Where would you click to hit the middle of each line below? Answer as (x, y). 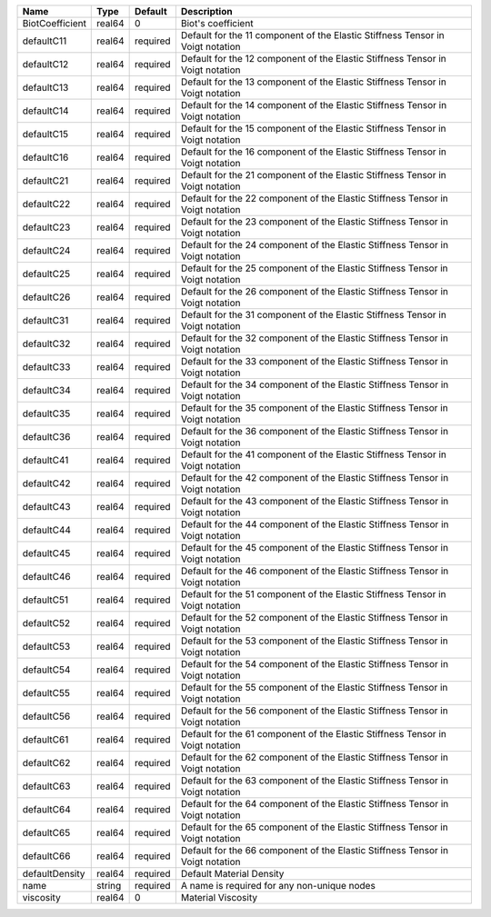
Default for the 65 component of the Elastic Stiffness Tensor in (315, 827)
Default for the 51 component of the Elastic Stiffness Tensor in (313, 594)
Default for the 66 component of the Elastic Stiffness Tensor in (315, 850)
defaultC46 (47, 577)
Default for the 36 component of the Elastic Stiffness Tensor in (315, 431)
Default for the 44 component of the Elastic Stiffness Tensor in (315, 524)
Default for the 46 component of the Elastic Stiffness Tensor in (315, 571)
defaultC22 (46, 204)
